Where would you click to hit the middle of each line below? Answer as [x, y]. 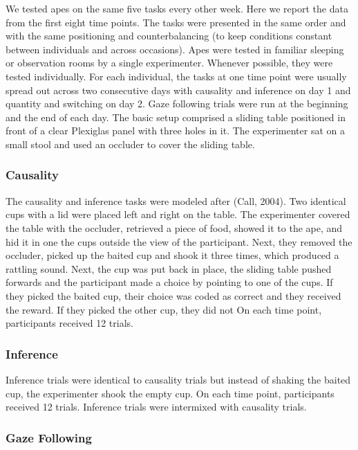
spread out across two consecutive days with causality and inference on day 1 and [178, 90]
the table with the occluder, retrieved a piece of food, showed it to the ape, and [174, 227]
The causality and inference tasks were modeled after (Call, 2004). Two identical [176, 200]
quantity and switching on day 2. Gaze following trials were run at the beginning [177, 103]
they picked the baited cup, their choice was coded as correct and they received [173, 295]
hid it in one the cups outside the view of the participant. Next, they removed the [179, 241]
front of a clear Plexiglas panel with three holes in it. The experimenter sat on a [175, 130]
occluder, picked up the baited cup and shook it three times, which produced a [172, 255]
